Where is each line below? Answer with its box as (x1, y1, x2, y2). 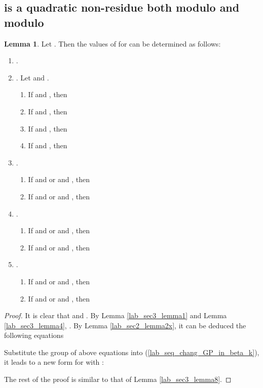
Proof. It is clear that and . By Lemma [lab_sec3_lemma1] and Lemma (4, 310, 227, 321)
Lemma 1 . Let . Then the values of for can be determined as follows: (4, 38, 221, 49)
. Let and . (16, 72, 49, 82)
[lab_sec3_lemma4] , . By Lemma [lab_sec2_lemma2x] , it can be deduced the (4, 320, 246, 330)
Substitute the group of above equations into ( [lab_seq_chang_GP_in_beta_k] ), (4, 347, 259, 357)
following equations (4, 330, 64, 340)
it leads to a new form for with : (4, 357, 104, 367)
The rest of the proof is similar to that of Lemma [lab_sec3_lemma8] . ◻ (4, 374, 232, 384)
